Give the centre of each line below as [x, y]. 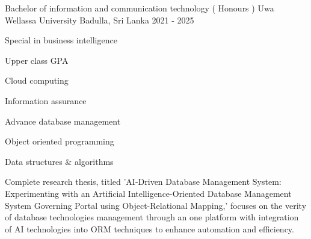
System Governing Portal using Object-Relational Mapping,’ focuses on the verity [156, 205]
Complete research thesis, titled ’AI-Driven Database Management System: [143, 182]
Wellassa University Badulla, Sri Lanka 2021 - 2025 [100, 20]
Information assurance [46, 100]
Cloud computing [37, 80]
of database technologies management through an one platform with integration [152, 217]
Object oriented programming [60, 141]
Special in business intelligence [61, 40]
